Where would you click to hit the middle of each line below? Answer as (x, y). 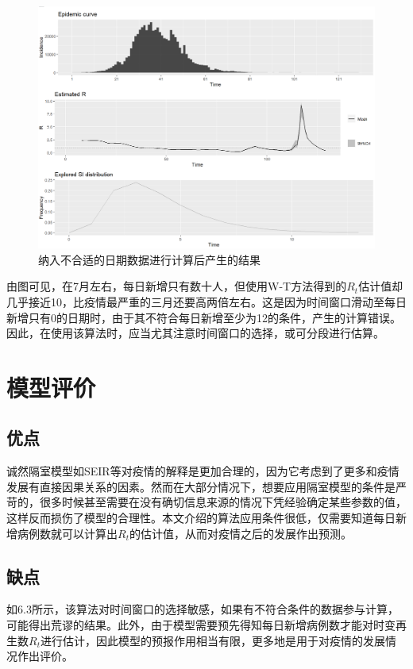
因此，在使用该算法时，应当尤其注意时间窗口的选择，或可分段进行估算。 (195, 333)
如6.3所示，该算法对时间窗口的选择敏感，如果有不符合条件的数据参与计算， (203, 609)
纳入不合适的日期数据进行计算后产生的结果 (149, 259)
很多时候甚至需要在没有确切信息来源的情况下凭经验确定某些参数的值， (223, 502)
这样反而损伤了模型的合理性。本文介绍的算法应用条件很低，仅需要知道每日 (201, 518)
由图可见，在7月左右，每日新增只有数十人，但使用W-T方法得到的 (177, 286)
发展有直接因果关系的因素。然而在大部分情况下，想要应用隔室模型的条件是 (201, 486)
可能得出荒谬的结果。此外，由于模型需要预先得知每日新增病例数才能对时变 (201, 625)
